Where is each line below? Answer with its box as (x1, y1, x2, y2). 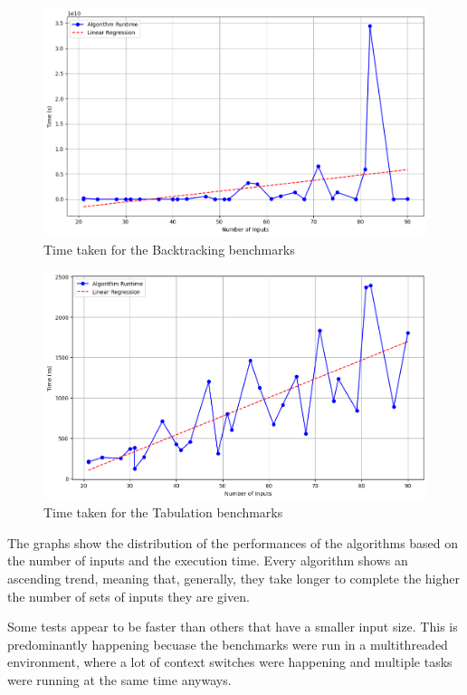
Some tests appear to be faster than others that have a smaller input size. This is (7, 617, 458, 636)
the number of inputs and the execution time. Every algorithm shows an (7, 551, 408, 570)
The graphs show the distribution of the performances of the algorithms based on (7, 533, 459, 552)
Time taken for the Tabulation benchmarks (43, 503, 283, 522)
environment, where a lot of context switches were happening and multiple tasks (7, 652, 453, 671)
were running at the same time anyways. (7, 670, 232, 689)
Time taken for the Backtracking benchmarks (43, 239, 295, 258)
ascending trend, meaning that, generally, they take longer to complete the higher (7, 569, 460, 587)
